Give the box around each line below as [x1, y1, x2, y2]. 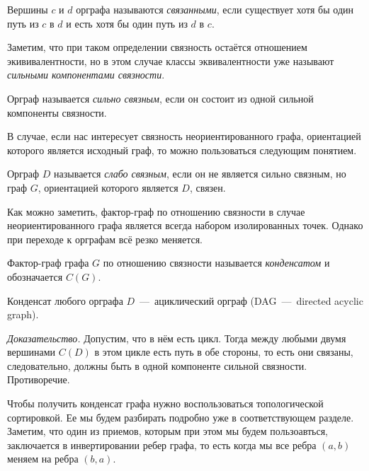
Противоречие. [7, 372, 70, 387]
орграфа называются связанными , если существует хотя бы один [76, 2, 354, 16]
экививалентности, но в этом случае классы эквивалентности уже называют [7, 53, 334, 68]
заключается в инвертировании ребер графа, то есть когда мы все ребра [7, 437, 317, 452]
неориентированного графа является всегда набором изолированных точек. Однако [7, 218, 363, 233]
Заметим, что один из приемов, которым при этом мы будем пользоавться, [7, 424, 328, 438]
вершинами [7, 344, 56, 359]
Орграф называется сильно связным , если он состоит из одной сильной [7, 91, 314, 105]
